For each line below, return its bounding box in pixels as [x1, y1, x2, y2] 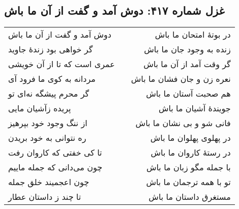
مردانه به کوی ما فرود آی [8, 73, 96, 85]
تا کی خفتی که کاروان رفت [8, 146, 102, 159]
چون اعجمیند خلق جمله [8, 176, 89, 188]
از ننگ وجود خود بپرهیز [8, 117, 87, 129]
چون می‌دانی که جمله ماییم [8, 161, 103, 173]
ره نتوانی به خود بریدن [8, 132, 86, 144]
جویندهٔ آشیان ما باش [158, 102, 231, 114]
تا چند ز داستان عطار [8, 191, 81, 203]
